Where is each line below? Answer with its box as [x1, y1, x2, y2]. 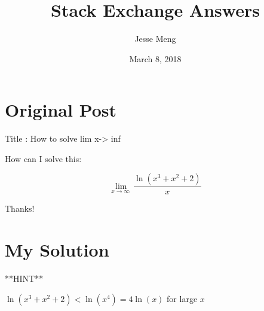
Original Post [5, 97, 117, 122]
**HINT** [5, 272, 44, 285]
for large [167, 292, 198, 304]
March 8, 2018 [129, 52, 182, 65]
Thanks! [5, 202, 35, 215]
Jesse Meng [134, 32, 176, 45]
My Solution [5, 237, 109, 262]
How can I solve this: [5, 152, 82, 164]
